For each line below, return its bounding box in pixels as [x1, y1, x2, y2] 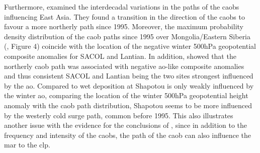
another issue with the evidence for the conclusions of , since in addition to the [4, 120, 247, 130]
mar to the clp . [4, 139, 50, 150]
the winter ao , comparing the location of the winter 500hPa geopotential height [4, 90, 248, 101]
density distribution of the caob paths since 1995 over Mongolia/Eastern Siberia [4, 31, 251, 41]
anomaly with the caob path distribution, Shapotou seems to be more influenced [4, 100, 252, 110]
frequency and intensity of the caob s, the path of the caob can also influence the [4, 129, 251, 140]
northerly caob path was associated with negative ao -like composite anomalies [4, 60, 244, 71]
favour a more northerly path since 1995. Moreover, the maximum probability [4, 21, 243, 32]
